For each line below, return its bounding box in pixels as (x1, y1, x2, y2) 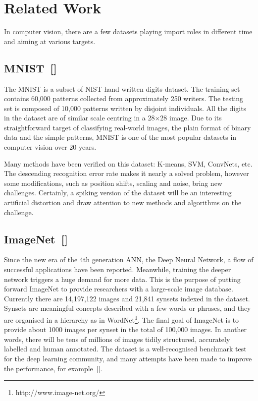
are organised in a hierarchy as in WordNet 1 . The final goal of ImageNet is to (4, 313, 239, 325)
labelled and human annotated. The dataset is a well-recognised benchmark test (4, 344, 247, 354)
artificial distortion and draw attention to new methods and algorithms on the (4, 197, 242, 208)
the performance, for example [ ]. (4, 363, 103, 373)
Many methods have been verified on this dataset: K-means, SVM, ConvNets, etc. (4, 158, 253, 169)
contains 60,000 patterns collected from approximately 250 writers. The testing (4, 93, 244, 104)
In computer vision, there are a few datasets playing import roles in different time (4, 26, 253, 37)
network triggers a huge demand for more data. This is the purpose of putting (4, 274, 241, 284)
